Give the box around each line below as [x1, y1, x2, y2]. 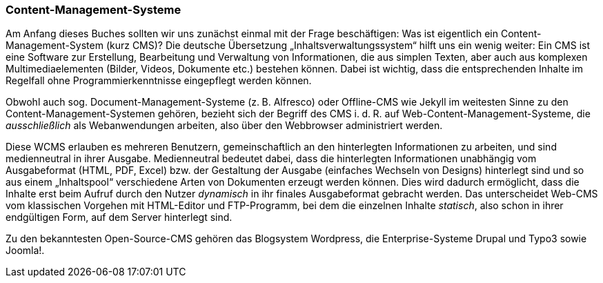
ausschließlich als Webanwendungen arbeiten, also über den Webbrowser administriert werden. [6, 119, 443, 132]
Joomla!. [6, 244, 45, 257]
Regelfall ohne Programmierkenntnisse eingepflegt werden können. [6, 75, 312, 87]
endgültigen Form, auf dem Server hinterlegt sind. [6, 211, 233, 224]
